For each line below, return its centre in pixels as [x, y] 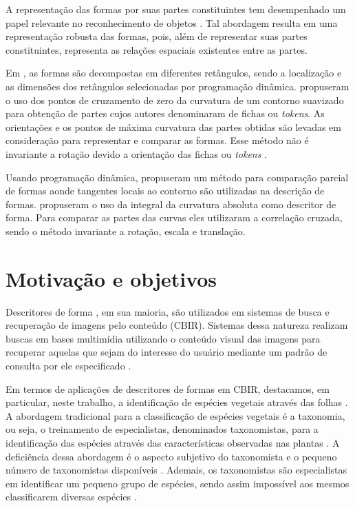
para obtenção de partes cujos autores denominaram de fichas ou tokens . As [165, 113]
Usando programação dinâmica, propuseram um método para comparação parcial [177, 177]
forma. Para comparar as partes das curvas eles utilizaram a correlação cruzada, [174, 217]
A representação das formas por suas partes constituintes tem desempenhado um [176, 9]
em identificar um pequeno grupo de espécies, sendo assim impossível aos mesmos [177, 483]
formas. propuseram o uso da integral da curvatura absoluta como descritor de [171, 204]
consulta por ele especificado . [68, 365]
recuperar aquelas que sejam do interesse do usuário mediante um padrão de [166, 352]
